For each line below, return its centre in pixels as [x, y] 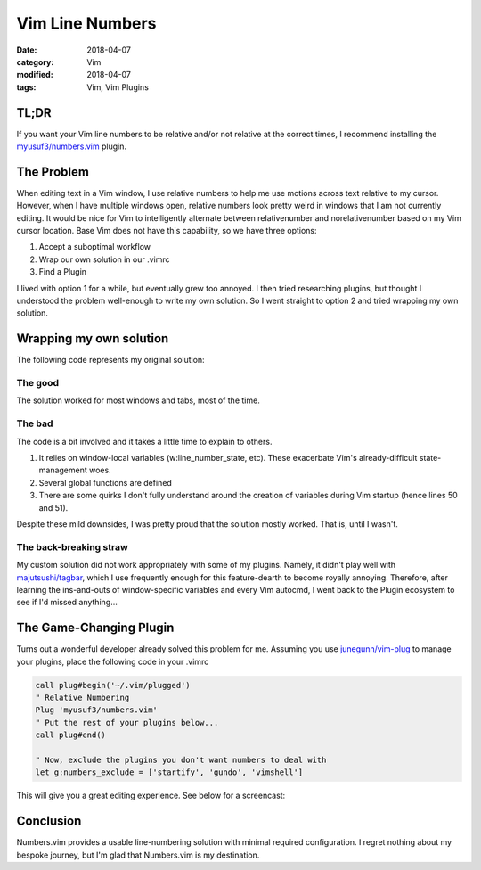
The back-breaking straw [72, 546]
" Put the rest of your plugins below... [127, 722]
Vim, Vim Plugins [118, 87]
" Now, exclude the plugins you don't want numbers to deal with [181, 759]
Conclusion [49, 821]
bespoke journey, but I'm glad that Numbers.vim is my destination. [138, 855]
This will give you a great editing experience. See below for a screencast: [151, 796]
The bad [35, 423]
